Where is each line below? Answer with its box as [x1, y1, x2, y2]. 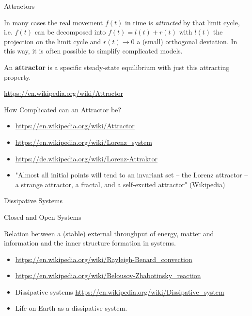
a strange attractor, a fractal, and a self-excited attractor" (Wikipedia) [15, 179, 225, 189]
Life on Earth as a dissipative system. [15, 303, 127, 313]
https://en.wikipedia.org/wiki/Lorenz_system [15, 137, 152, 147]
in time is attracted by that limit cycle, [125, 17, 240, 27]
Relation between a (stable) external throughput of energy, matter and [4, 228, 214, 238]
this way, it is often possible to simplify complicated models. [4, 46, 183, 56]
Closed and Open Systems [4, 211, 81, 222]
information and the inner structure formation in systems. [4, 238, 176, 248]
